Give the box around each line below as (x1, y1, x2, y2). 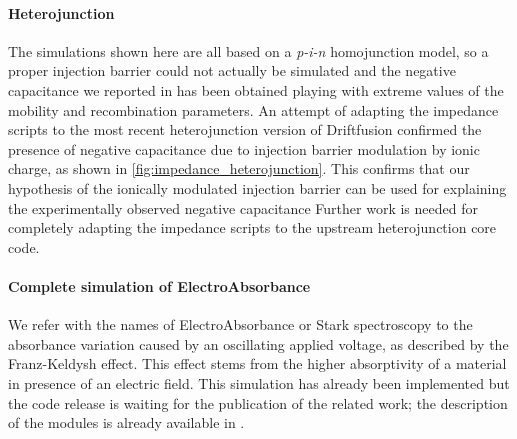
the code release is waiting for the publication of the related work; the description (8, 392, 508, 413)
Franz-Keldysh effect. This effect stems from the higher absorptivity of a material (8, 353, 507, 374)
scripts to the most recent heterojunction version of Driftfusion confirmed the (8, 119, 482, 140)
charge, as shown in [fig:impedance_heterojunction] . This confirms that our (8, 158, 470, 179)
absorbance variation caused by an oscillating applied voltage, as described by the (8, 333, 509, 354)
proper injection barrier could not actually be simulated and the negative (8, 60, 456, 81)
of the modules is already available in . (8, 412, 245, 433)
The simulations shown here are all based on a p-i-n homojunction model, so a (8, 40, 489, 61)
